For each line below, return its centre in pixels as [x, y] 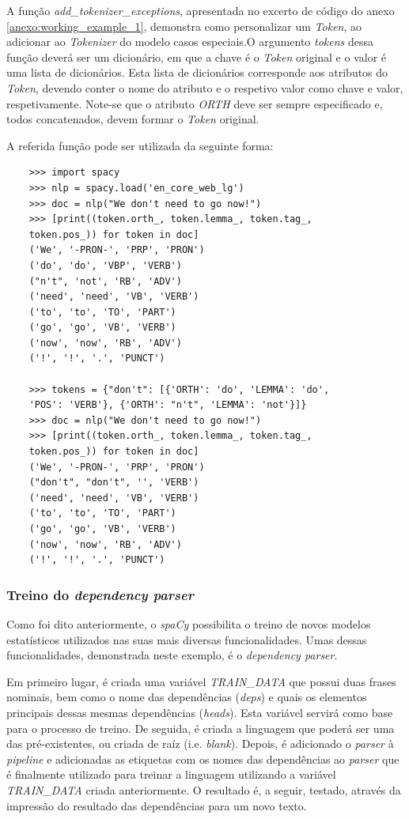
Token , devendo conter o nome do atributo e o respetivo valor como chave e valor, [205, 87]
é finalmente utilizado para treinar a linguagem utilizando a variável [171, 774]
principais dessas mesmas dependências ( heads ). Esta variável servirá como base [200, 712]
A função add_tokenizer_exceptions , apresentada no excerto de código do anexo [201, 10]
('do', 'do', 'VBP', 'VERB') [105, 265]
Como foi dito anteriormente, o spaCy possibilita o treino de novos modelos [189, 624]
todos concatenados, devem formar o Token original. [133, 119]
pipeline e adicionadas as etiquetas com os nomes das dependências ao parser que [203, 759]
